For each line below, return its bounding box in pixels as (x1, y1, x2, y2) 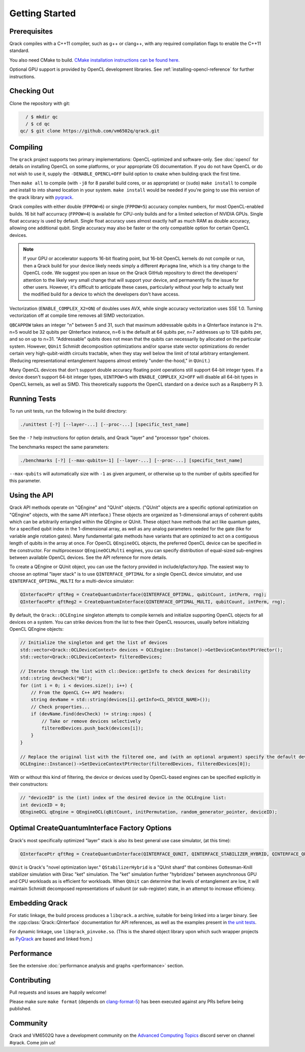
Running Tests (9, 394, 56, 403)
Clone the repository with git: (9, 100, 71, 106)
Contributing (9, 976, 51, 984)
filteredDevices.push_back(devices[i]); (41, 725, 144, 731)
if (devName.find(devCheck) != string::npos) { (30, 711, 152, 717)
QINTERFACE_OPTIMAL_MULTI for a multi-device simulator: (9, 578, 134, 584)
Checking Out (9, 87, 54, 95)
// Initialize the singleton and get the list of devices (20, 640, 168, 645)
